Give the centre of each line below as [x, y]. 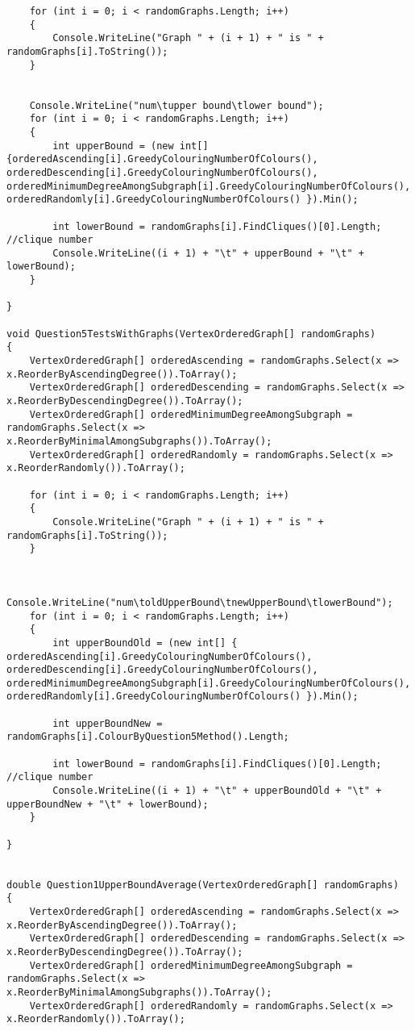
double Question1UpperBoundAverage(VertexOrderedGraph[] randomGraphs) [203, 885]
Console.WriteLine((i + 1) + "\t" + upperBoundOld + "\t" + [217, 791]
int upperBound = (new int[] [131, 146]
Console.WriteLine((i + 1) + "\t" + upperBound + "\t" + [208, 253]
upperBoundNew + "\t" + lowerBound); [108, 804]
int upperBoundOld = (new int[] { [145, 643]
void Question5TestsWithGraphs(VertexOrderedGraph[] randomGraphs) [191, 334]
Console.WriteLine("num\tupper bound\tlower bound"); [176, 105]
